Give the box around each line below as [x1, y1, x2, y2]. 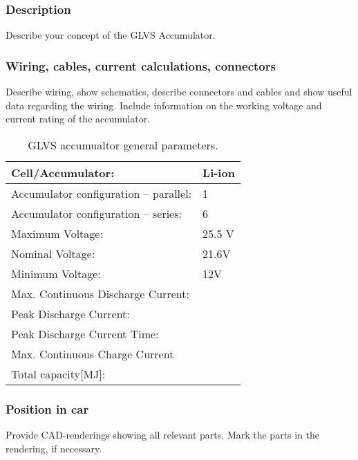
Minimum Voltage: [11, 265, 101, 282]
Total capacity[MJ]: [11, 365, 106, 382]
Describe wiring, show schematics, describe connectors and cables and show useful [6, 84, 352, 99]
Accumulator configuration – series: [11, 205, 182, 221]
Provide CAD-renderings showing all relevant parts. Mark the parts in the [6, 427, 320, 442]
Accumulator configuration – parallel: [11, 185, 192, 201]
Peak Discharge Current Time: [11, 325, 159, 342]
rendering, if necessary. [6, 441, 102, 455]
